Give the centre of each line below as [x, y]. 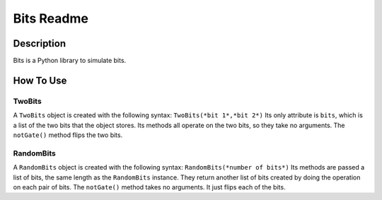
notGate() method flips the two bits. [68, 135]
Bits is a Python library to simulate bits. [70, 61]
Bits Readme [51, 18]
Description [40, 43]
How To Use [40, 80]
